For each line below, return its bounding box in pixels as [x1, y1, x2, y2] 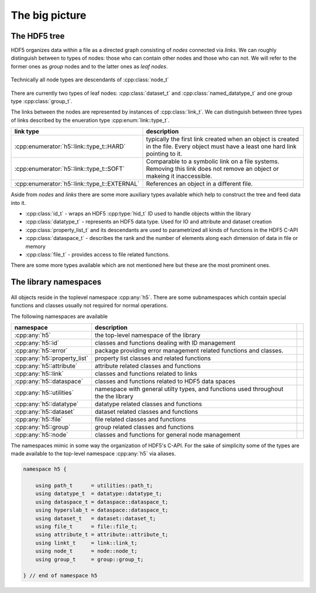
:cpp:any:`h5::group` [14, 423, 71, 431]
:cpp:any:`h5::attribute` [14, 362, 78, 370]
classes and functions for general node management [94, 430, 241, 438]
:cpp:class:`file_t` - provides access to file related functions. [25, 251, 170, 258]
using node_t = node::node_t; [35, 548, 138, 554]
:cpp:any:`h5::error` [14, 346, 68, 354]
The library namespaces [11, 277, 102, 287]
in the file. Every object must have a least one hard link [146, 142, 297, 150]
